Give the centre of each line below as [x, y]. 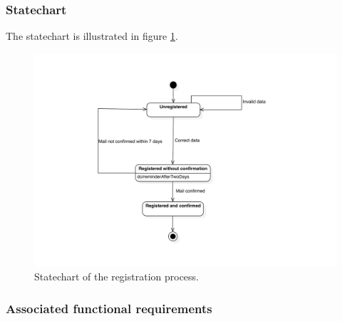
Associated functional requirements [109, 308]
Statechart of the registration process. [116, 277]
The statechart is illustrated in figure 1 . [92, 36]
